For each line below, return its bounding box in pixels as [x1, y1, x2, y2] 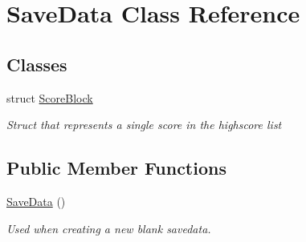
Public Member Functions [6, 155, 226, 180]
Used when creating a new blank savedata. [6, 220, 211, 236]
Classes [6, 51, 67, 76]
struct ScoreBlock [6, 89, 93, 106]
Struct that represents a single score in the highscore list [6, 116, 282, 133]
